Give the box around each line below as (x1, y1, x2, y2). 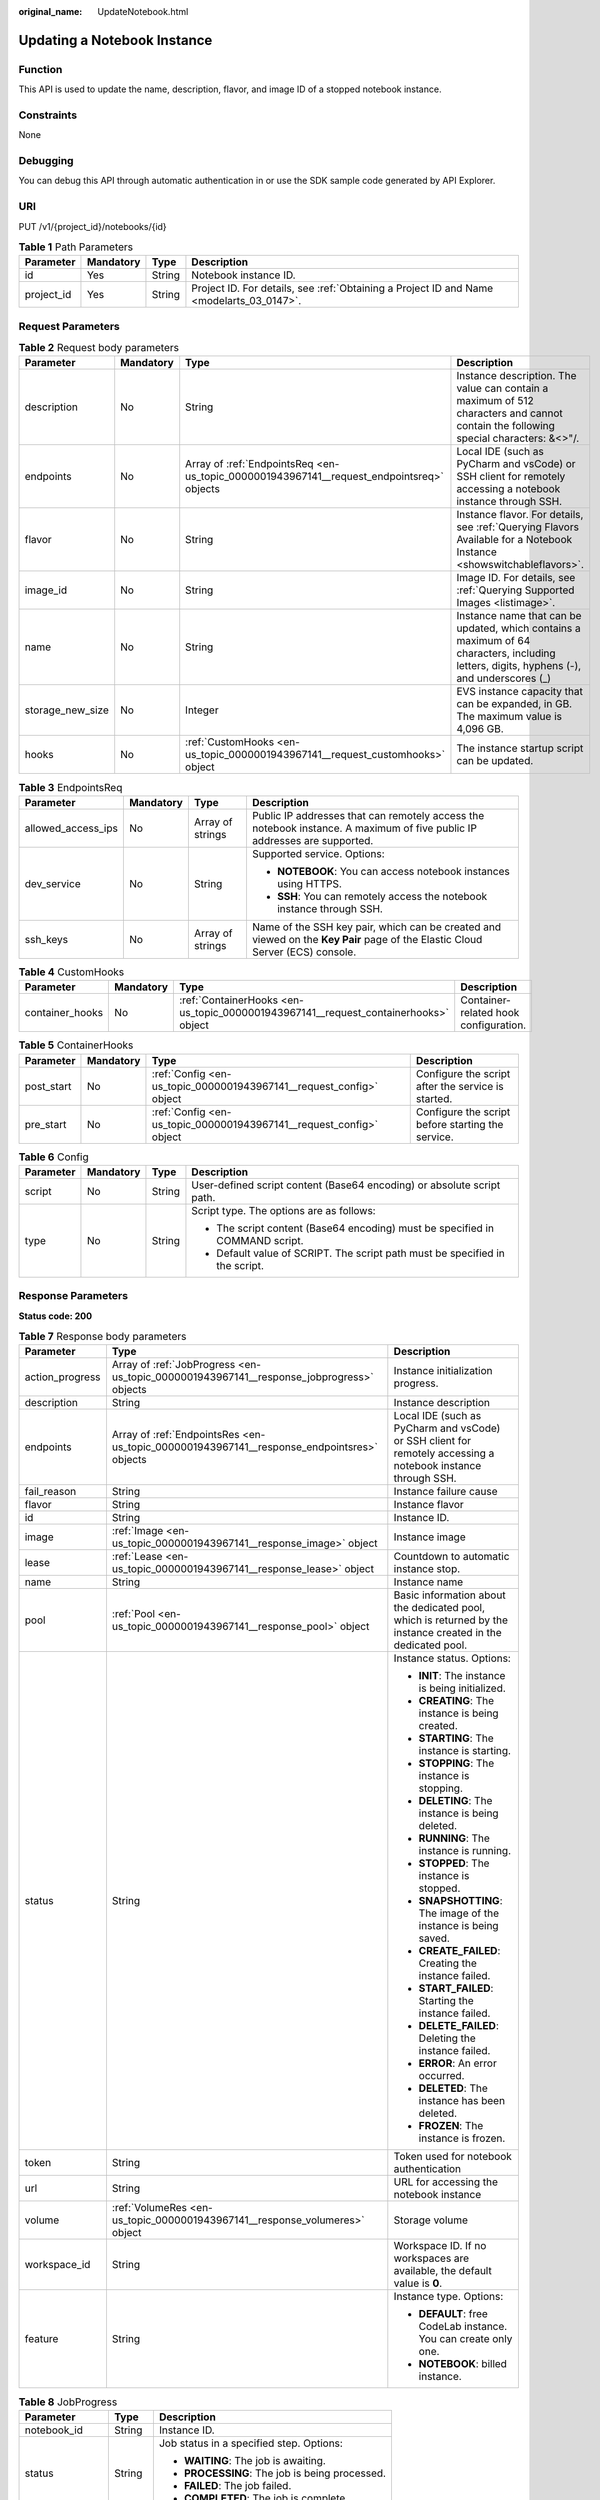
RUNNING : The (418, 1831, 490, 1845)
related (460, 1006, 494, 1020)
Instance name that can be (456, 609, 582, 623)
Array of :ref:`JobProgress (111, 1358, 236, 1372)
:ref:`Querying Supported (456, 583, 575, 597)
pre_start (24, 1117, 67, 1131)
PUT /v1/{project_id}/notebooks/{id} (18, 220, 167, 232)
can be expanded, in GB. (456, 697, 573, 711)
